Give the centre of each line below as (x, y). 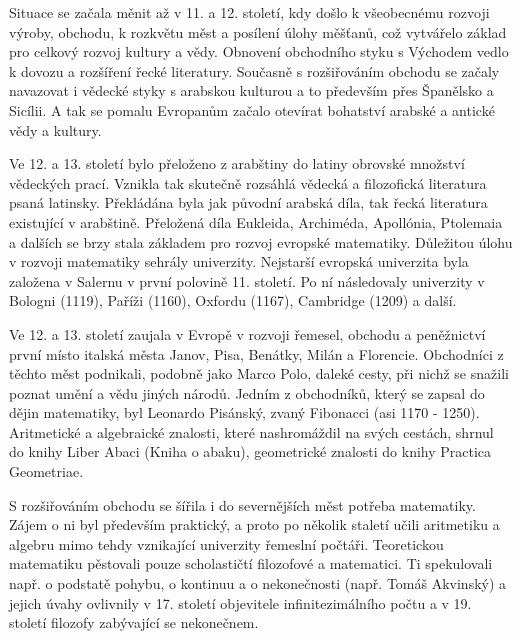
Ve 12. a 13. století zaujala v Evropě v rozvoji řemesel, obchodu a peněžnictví (247, 333)
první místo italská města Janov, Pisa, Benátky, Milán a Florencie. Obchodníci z (256, 353)
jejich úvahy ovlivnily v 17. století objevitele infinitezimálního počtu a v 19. (240, 602)
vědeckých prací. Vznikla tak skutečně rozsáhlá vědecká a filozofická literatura (248, 182)
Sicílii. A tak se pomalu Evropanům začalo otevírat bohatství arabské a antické (252, 109)
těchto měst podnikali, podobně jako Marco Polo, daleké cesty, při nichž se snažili (259, 373)
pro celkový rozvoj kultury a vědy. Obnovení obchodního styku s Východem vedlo (259, 51)
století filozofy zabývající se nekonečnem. (134, 622)
